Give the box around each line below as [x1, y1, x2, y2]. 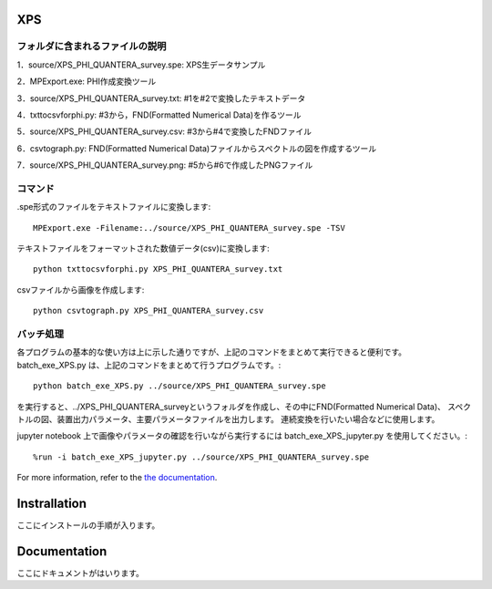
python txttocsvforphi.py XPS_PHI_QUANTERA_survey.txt [33, 264, 283, 274]
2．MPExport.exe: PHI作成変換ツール [16, 76, 157, 87]
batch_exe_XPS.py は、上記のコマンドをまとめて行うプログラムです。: [16, 359, 282, 370]
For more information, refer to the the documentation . [16, 472, 218, 483]
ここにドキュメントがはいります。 [16, 567, 145, 578]
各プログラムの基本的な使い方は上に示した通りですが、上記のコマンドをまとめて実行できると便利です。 [16, 346, 407, 357]
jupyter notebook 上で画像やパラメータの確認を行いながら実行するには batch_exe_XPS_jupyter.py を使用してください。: [16, 430, 468, 441]
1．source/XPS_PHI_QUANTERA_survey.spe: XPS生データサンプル [16, 59, 266, 70]
